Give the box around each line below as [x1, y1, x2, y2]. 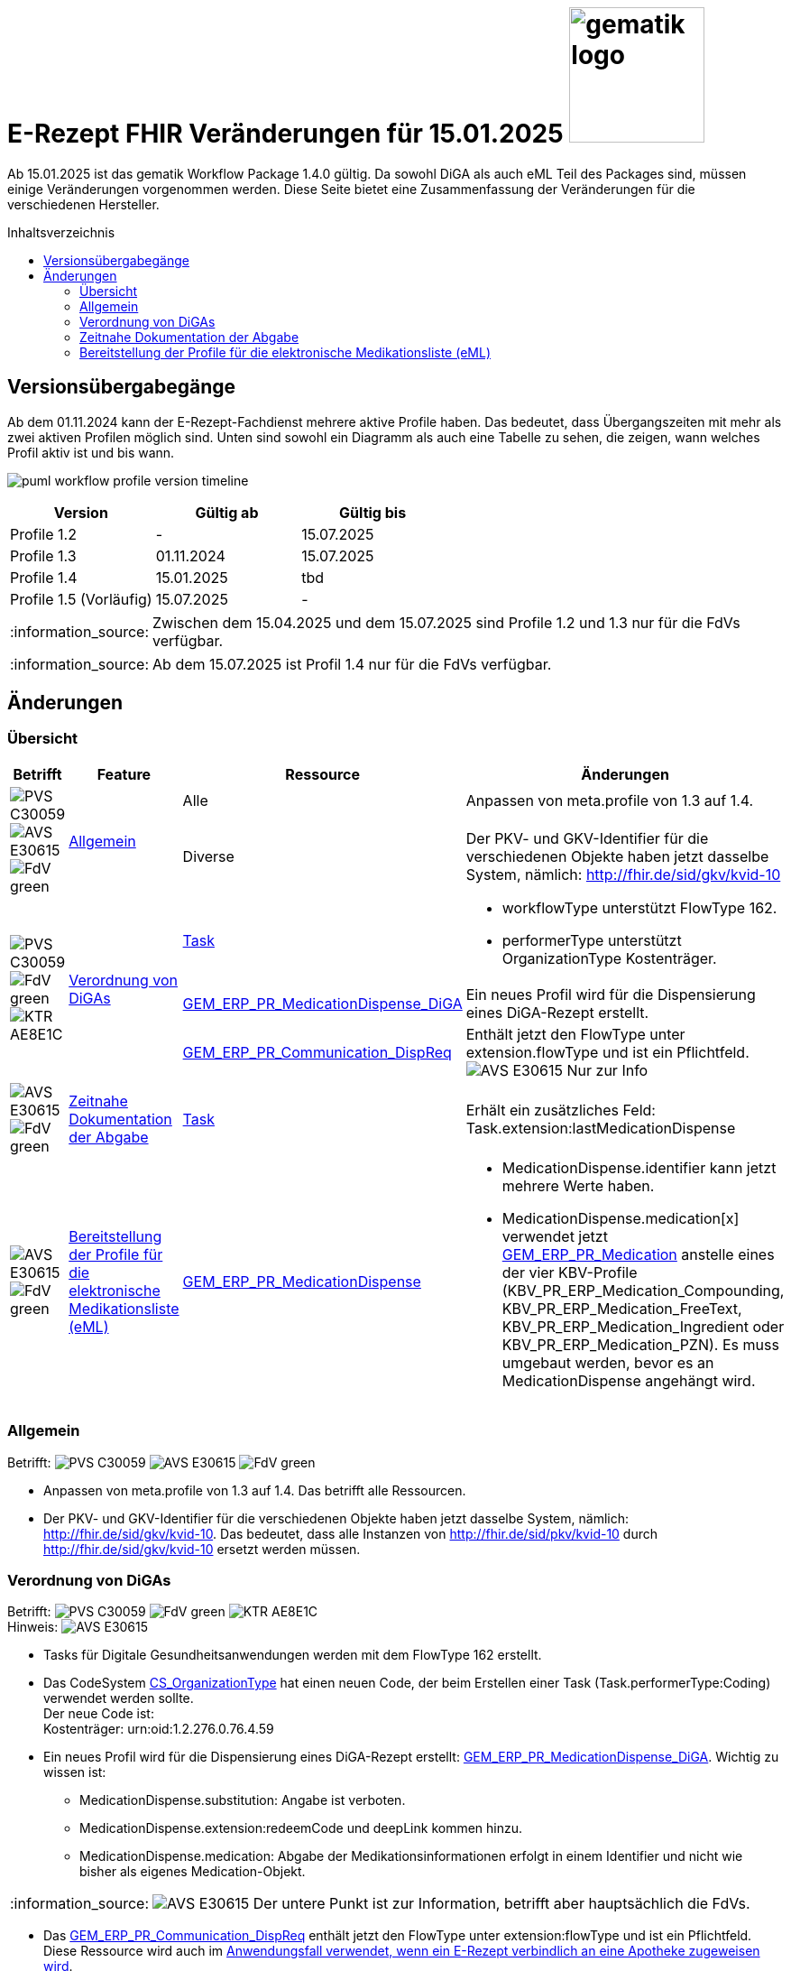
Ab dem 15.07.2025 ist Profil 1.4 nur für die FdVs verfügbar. [152, 654, 552, 673]
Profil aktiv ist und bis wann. [7, 444, 175, 460]
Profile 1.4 [10, 568, 78, 587]
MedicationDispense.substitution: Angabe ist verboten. [79, 1792, 406, 1809]
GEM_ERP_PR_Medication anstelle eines [501, 1245, 775, 1263]
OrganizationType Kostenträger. [501, 948, 717, 967]
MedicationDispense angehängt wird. [501, 1371, 756, 1390]
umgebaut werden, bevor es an [501, 1353, 714, 1372]
